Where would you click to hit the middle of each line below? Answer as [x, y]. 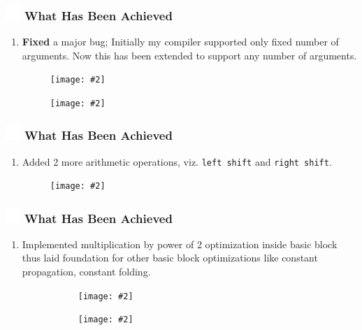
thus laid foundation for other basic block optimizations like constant [170, 258]
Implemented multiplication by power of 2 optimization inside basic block [180, 244]
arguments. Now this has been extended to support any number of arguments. [189, 55]
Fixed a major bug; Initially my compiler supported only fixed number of [180, 41]
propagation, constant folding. [86, 271]
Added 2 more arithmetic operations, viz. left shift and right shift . [177, 161]
